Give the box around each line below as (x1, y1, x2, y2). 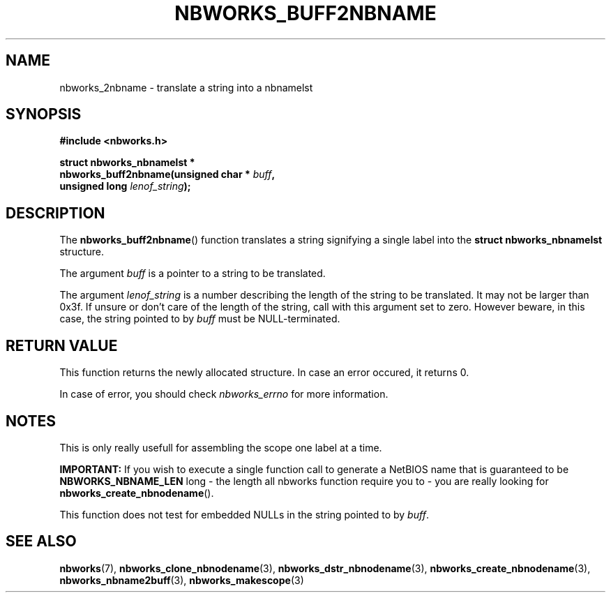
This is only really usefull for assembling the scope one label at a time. (59, 441, 382, 454)
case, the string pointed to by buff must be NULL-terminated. (59, 313, 340, 325)
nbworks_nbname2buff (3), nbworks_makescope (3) (59, 574, 304, 586)
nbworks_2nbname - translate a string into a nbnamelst (59, 81, 313, 94)
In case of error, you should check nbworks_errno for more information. (59, 388, 389, 401)
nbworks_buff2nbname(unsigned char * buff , (59, 168, 276, 181)
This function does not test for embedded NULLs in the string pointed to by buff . (59, 508, 429, 521)
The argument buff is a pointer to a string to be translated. (59, 267, 326, 280)
